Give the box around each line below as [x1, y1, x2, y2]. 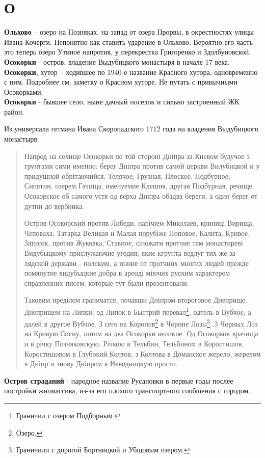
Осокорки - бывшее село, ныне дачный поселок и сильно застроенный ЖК [4, 96, 240, 107]
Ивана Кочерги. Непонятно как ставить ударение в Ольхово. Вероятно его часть [4, 36, 253, 47]
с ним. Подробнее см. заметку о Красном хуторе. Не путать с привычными [4, 76, 237, 87]
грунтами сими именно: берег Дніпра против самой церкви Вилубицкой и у [24, 160, 260, 171]
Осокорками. [4, 86, 43, 97]
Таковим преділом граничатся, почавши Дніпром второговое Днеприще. [24, 294, 247, 305]
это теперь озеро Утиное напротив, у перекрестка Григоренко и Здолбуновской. [4, 46, 251, 57]
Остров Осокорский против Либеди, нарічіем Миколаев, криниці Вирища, [24, 218, 254, 228]
